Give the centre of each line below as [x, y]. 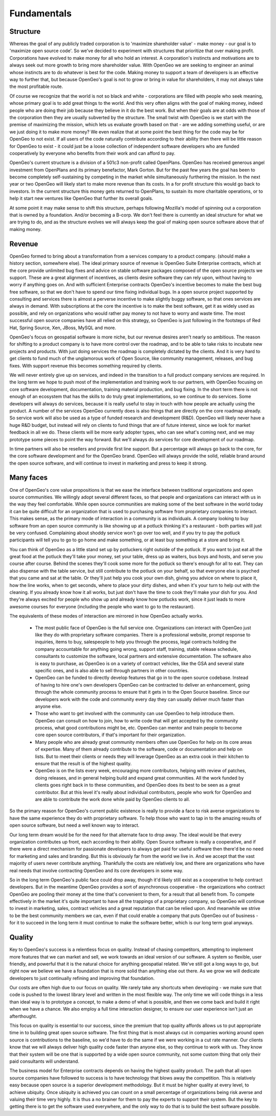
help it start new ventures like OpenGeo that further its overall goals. [81, 198]
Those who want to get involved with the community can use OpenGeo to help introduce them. [135, 714]
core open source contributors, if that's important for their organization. [110, 735]
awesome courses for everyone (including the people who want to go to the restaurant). [102, 606]
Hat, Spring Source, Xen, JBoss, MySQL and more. [63, 328]
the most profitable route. [36, 86]
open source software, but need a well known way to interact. [75, 825]
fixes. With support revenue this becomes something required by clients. [86, 366]
